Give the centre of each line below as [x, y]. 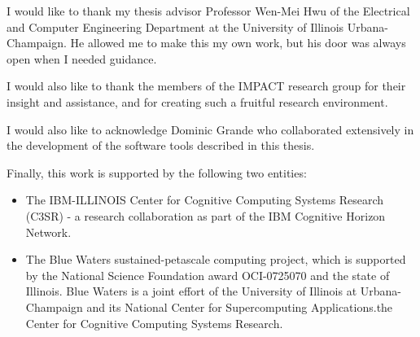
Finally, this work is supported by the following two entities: [157, 172]
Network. [48, 232]
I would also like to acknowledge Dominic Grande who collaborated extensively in [210, 129]
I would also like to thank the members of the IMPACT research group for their [206, 86]
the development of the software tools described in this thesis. [161, 145]
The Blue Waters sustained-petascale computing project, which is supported [216, 259]
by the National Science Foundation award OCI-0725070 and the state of [208, 275]
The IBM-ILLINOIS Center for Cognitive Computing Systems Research [205, 200]
